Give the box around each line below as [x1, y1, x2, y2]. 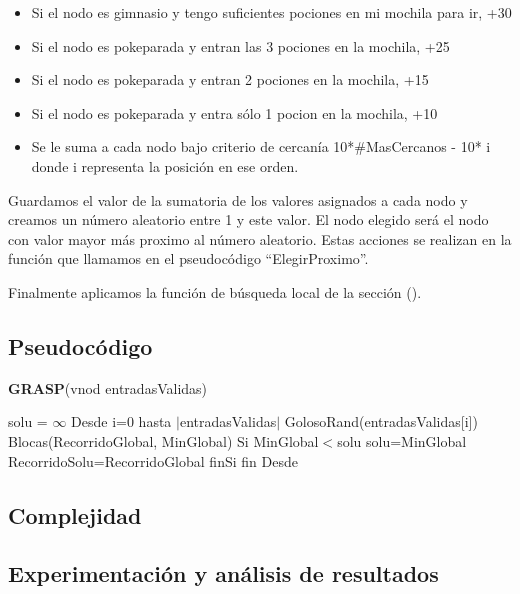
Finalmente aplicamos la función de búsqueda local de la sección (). [8, 281, 422, 302]
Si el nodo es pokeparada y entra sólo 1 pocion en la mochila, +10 [31, 102, 438, 123]
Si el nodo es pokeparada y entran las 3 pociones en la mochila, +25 [31, 35, 450, 56]
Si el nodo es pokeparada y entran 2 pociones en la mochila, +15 [31, 69, 429, 90]
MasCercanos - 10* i [366, 136, 491, 157]
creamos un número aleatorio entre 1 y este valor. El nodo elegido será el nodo [8, 209, 489, 230]
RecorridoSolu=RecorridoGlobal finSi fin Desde [8, 450, 298, 471]
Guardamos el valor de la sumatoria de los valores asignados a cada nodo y [8, 189, 468, 210]
